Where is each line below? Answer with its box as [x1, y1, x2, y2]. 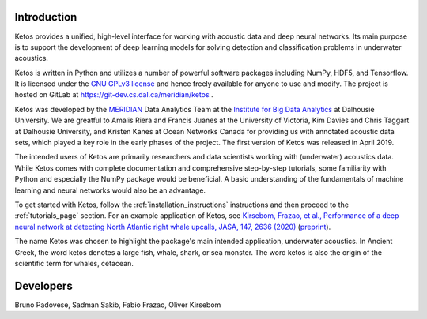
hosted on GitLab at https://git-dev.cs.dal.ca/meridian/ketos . [14, 90, 213, 99]
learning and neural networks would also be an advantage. [14, 186, 206, 195]
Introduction [14, 10, 77, 24]
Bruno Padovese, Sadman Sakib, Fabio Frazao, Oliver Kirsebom [14, 300, 221, 310]
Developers [14, 279, 73, 292]
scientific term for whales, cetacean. [14, 258, 134, 268]
